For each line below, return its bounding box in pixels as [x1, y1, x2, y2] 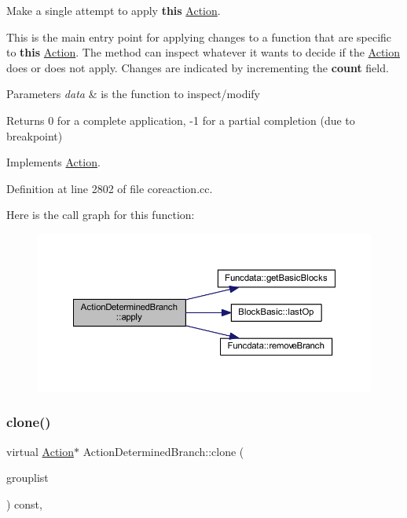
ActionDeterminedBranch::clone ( [82, 443, 244, 459]
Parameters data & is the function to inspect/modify [6, 86, 260, 102]
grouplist [6, 469, 49, 486]
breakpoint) [6, 127, 63, 144]
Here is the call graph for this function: [6, 206, 195, 223]
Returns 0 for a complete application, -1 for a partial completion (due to [6, 111, 355, 128]
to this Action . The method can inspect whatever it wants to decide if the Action [6, 44, 401, 60]
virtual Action [6, 443, 75, 459]
